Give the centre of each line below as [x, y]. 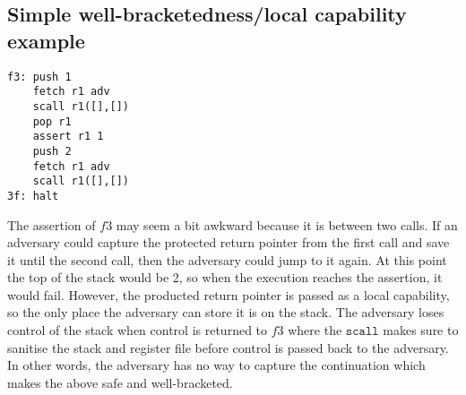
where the [315, 330]
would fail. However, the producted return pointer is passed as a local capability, [229, 294]
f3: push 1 [39, 77]
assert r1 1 [68, 137]
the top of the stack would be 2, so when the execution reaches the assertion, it [225, 277]
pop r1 [52, 121]
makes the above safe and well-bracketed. [120, 382]
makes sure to [421, 330]
